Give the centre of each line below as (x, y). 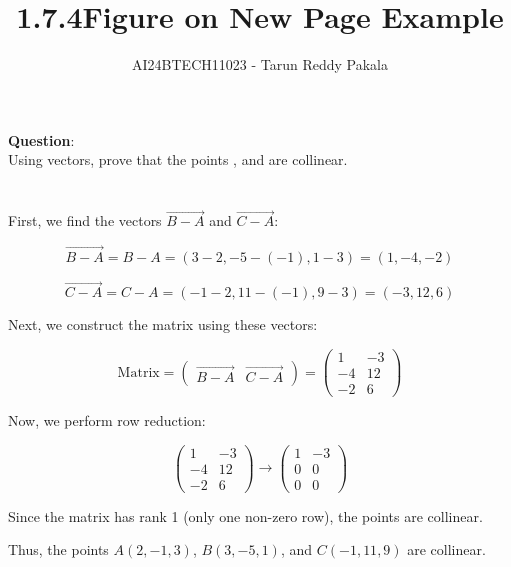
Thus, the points (58, 549)
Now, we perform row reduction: (107, 420)
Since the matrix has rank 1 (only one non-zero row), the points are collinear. (245, 515)
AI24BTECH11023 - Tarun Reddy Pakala (260, 64)
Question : (41, 139)
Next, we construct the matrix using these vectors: (163, 324)
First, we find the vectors (85, 220)
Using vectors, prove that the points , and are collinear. (178, 159)
